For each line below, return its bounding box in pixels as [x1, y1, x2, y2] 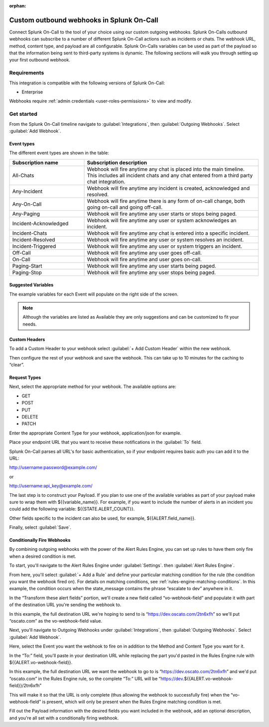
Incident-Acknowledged [12, 220, 69, 227]
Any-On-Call [12, 200, 42, 207]
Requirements [9, 69, 44, 76]
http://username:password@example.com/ [9, 464, 97, 470]
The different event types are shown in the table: [9, 150, 109, 156]
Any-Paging [12, 210, 40, 217]
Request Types [9, 374, 41, 380]
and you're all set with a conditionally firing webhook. [9, 715, 119, 721]
